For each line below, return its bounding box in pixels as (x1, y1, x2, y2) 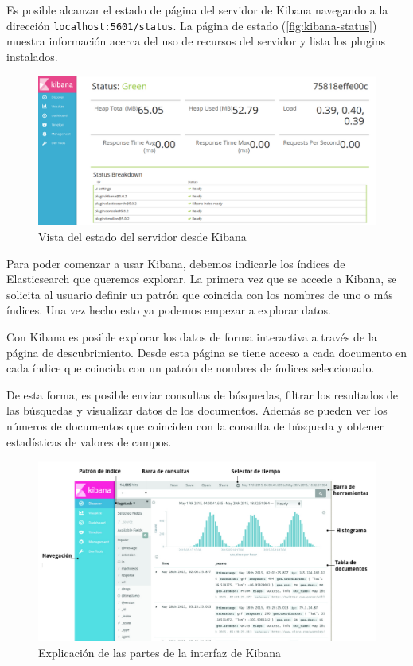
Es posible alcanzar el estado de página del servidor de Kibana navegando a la (6, 2, 388, 18)
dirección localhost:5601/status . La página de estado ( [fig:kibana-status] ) (6, 17, 377, 33)
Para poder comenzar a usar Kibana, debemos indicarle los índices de (6, 255, 345, 271)
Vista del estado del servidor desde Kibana (38, 228, 247, 245)
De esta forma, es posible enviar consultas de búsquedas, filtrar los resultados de (6, 386, 398, 403)
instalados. (6, 48, 58, 64)
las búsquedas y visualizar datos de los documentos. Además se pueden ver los (6, 402, 388, 419)
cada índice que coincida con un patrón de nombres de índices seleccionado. (6, 360, 375, 376)
